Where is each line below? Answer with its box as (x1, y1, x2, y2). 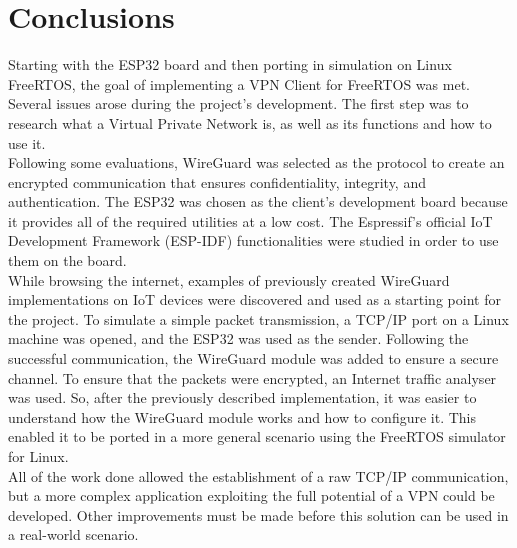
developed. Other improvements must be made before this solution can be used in (8, 504, 509, 525)
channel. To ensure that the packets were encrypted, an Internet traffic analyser (8, 367, 497, 388)
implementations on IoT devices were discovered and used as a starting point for (8, 289, 501, 310)
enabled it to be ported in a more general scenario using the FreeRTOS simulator (8, 426, 506, 447)
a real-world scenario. (8, 524, 139, 545)
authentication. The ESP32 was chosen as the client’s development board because (8, 191, 508, 212)
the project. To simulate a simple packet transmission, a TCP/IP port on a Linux (8, 308, 509, 329)
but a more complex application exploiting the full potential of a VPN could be (8, 485, 495, 506)
